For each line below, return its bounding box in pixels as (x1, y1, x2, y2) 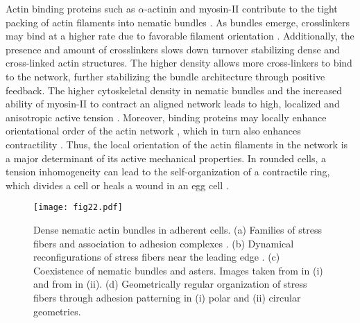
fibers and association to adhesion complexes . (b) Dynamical (33, 236, 294, 250)
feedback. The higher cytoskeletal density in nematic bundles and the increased (6, 82, 342, 97)
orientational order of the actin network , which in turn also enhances (6, 123, 301, 138)
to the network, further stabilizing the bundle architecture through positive (6, 69, 325, 83)
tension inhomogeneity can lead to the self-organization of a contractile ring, (6, 164, 330, 179)
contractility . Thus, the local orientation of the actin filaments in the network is (6, 137, 348, 151)
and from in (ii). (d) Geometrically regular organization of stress (33, 277, 307, 291)
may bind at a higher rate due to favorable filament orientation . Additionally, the (6, 28, 354, 43)
